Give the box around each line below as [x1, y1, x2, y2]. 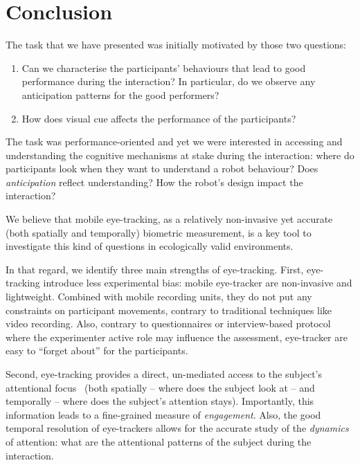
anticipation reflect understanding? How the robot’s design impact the [6, 174, 303, 189]
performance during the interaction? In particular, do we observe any [21, 74, 316, 89]
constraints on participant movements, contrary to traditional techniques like [6, 302, 332, 317]
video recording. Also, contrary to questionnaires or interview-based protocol [6, 316, 331, 331]
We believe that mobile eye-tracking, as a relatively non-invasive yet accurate [6, 212, 333, 226]
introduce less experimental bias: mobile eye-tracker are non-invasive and [43, 275, 352, 290]
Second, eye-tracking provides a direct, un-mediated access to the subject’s [6, 367, 323, 381]
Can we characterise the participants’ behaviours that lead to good [21, 60, 306, 75]
